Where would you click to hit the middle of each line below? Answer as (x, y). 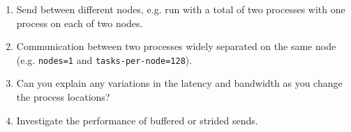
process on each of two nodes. (80, 23)
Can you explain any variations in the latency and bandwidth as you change (179, 83)
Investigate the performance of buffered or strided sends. (137, 120)
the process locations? (63, 97)
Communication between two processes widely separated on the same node (176, 46)
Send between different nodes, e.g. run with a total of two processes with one (181, 9)
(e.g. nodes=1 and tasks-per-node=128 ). (104, 59)
